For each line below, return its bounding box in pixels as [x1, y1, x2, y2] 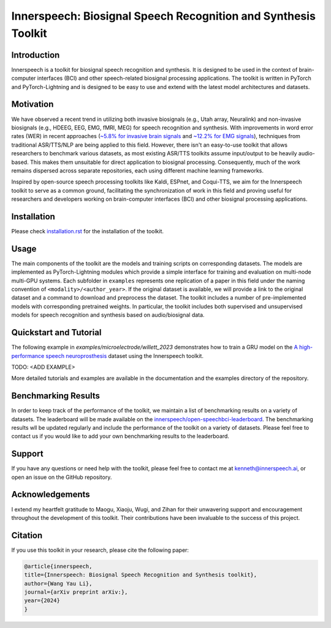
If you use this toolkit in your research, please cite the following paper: [11, 546, 189, 554]
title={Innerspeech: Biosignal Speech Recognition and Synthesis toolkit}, [24, 572, 257, 578]
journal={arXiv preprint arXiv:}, [24, 589, 128, 595]
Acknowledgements [11, 489, 90, 500]
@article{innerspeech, [24, 562, 93, 570]
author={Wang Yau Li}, [24, 580, 93, 587]
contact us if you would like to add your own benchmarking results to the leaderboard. [11, 433, 230, 440]
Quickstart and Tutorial [11, 327, 102, 338]
